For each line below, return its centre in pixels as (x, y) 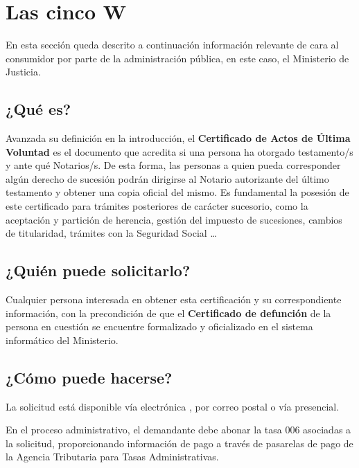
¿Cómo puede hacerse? (89, 377)
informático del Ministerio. (62, 340)
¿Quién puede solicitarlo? (98, 270)
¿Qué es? (38, 109)
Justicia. (23, 72)
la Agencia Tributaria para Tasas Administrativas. (112, 457)
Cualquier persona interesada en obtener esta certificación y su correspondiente (174, 299)
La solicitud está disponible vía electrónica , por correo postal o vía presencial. (173, 406)
